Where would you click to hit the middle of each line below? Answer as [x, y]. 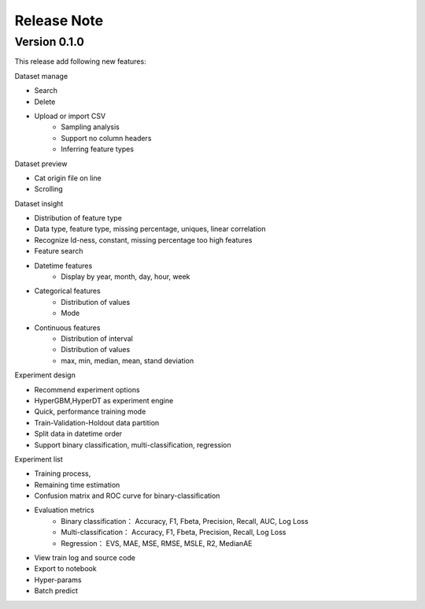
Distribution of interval [97, 338]
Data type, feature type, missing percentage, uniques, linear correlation [150, 229]
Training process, [63, 473]
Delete [45, 102]
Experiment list [39, 459]
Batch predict [56, 591]
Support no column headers [106, 138]
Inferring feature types [97, 149]
